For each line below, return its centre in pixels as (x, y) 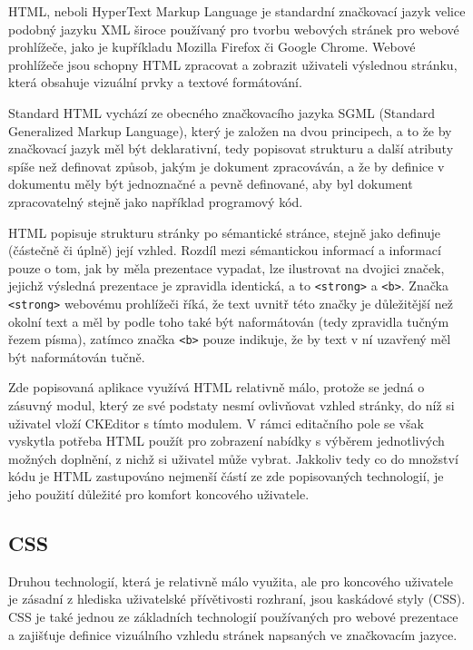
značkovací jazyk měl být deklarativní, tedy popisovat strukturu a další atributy (231, 148)
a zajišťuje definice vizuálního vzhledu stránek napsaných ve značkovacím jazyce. (233, 634)
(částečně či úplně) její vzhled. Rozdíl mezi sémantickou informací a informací (225, 250)
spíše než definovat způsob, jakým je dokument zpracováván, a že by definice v (227, 166)
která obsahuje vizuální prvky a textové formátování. (155, 82)
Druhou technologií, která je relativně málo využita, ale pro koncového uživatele (231, 581)
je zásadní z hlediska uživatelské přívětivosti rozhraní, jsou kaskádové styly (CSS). (237, 599)
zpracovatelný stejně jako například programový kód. (156, 201)
